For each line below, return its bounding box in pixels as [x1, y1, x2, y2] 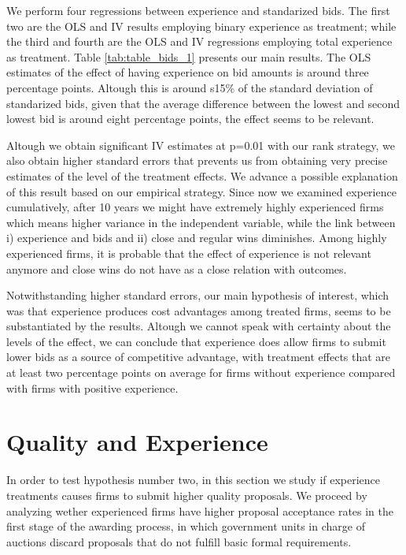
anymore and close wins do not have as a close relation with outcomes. [6, 260, 347, 277]
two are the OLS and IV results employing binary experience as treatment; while [6, 17, 397, 34]
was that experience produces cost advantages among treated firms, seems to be [6, 302, 391, 318]
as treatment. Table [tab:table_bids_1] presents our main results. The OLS [6, 48, 371, 65]
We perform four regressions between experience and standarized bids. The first [6, 2, 390, 18]
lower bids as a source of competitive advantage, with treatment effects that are [6, 348, 391, 365]
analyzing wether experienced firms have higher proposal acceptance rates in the [6, 502, 393, 519]
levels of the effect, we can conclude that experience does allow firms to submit [6, 333, 386, 349]
